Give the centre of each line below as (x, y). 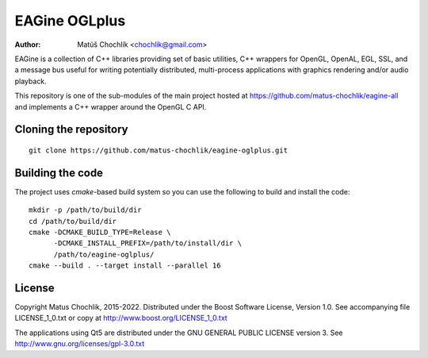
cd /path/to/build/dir (73, 221)
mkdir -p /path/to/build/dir (85, 210)
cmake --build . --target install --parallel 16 (125, 266)
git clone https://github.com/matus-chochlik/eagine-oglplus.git (159, 150)
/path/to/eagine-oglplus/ (104, 254)
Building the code (59, 173)
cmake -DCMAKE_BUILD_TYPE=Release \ (100, 232)
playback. (31, 81)
